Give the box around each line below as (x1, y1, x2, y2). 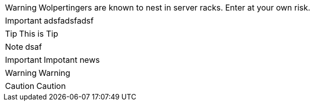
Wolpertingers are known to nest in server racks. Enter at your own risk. (38, 3, 310, 13)
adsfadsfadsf (43, 16, 94, 26)
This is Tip (19, 29, 58, 39)
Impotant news (43, 55, 100, 65)
